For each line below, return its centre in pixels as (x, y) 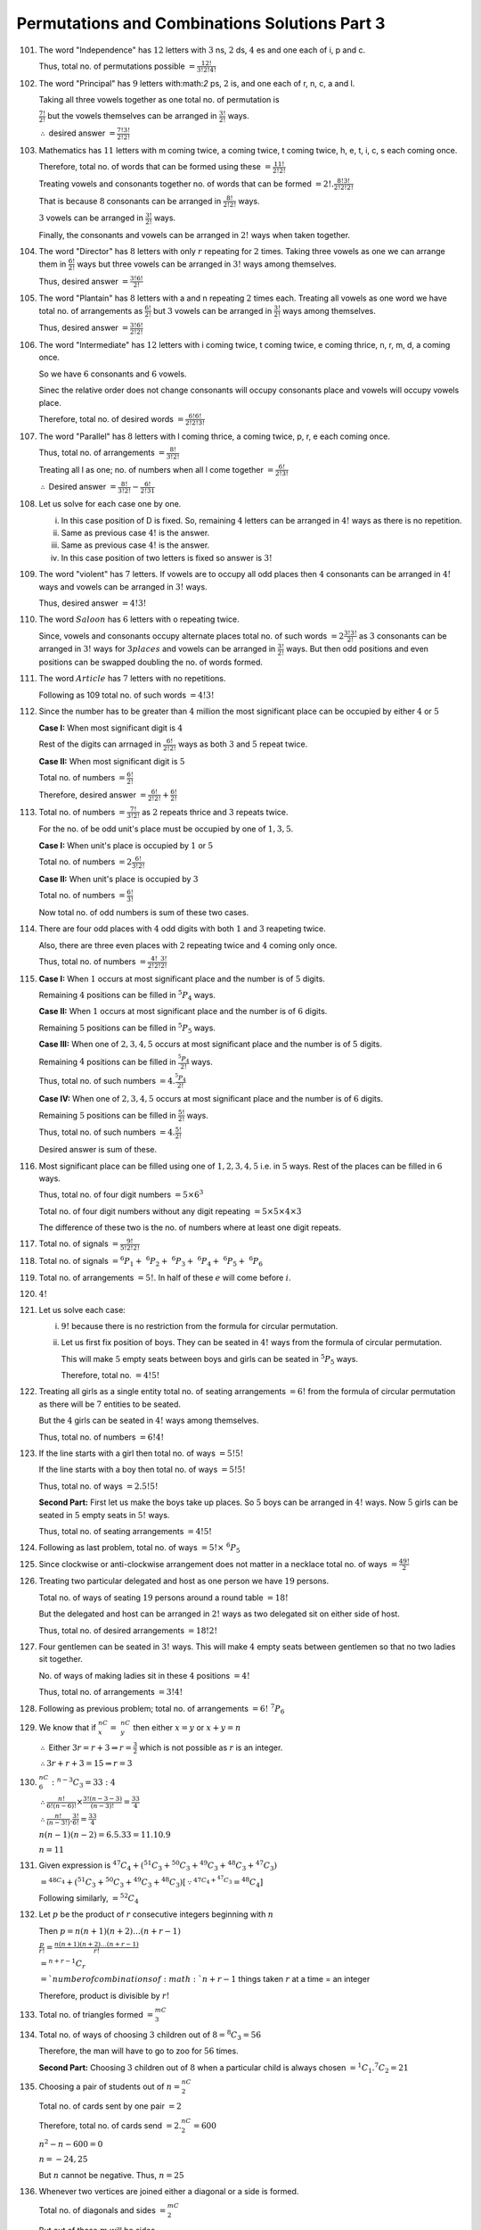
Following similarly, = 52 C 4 (89, 1899)
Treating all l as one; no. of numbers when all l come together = (156, 469)
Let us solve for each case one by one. (110, 504)
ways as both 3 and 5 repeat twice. (243, 744)
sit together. (61, 1659)
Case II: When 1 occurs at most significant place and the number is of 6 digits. (183, 1012)
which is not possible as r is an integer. (211, 1747)
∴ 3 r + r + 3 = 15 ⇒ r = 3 (86, 1763)
